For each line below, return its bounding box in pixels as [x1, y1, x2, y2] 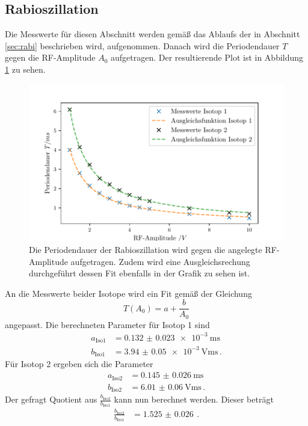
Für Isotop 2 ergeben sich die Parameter [5, 358, 153, 370]
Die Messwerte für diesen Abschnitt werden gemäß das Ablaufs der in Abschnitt [5, 28, 300, 40]
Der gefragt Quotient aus [5, 393, 97, 405]
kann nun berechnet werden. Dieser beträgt [114, 393, 274, 405]
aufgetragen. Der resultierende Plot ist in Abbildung [111, 51, 304, 64]
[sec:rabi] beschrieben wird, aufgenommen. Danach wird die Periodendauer [5, 39, 280, 52]
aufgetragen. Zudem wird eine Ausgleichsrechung [70, 255, 250, 267]
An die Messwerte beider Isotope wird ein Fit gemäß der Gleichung [5, 287, 252, 299]
